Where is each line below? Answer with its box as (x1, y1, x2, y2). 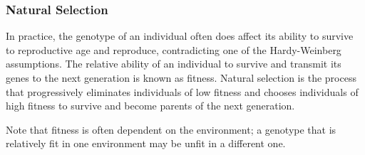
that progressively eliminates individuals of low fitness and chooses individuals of (6, 84, 359, 99)
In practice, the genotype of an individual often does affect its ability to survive (6, 28, 354, 43)
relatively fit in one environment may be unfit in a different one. (6, 136, 286, 151)
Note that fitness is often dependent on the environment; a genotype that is (6, 122, 336, 137)
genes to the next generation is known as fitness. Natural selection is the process (6, 70, 356, 85)
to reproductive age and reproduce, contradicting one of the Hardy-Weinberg (6, 42, 341, 57)
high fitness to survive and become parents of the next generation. (6, 98, 295, 113)
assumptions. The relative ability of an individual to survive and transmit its (6, 56, 341, 71)
